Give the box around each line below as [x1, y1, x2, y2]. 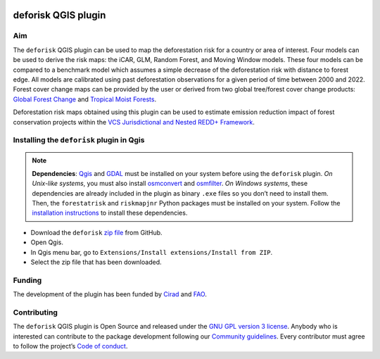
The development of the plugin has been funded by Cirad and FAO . [13, 290, 207, 298]
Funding [13, 275, 42, 285]
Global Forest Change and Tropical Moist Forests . [13, 95, 157, 103]
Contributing [13, 307, 58, 317]
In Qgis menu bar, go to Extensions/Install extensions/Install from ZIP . [30, 248, 273, 256]
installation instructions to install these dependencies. [32, 208, 188, 218]
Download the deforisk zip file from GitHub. [30, 228, 163, 237]
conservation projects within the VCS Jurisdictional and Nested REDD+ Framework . [13, 118, 255, 126]
